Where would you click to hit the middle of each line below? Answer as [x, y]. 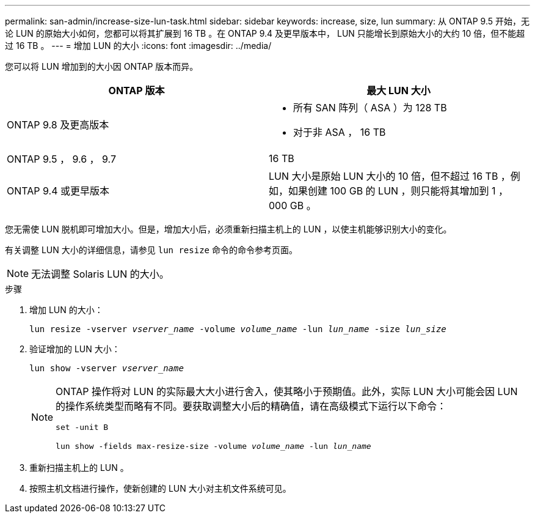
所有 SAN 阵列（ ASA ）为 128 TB [370, 108]
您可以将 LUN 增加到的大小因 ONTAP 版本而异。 [102, 66]
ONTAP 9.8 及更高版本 [58, 125]
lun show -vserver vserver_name [107, 368]
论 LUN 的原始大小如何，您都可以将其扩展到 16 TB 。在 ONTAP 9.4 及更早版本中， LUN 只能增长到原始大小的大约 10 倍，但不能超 [265, 33]
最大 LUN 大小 [399, 91]
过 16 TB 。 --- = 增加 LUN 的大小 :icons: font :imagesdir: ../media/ [138, 46]
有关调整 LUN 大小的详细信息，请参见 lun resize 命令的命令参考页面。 [151, 250]
